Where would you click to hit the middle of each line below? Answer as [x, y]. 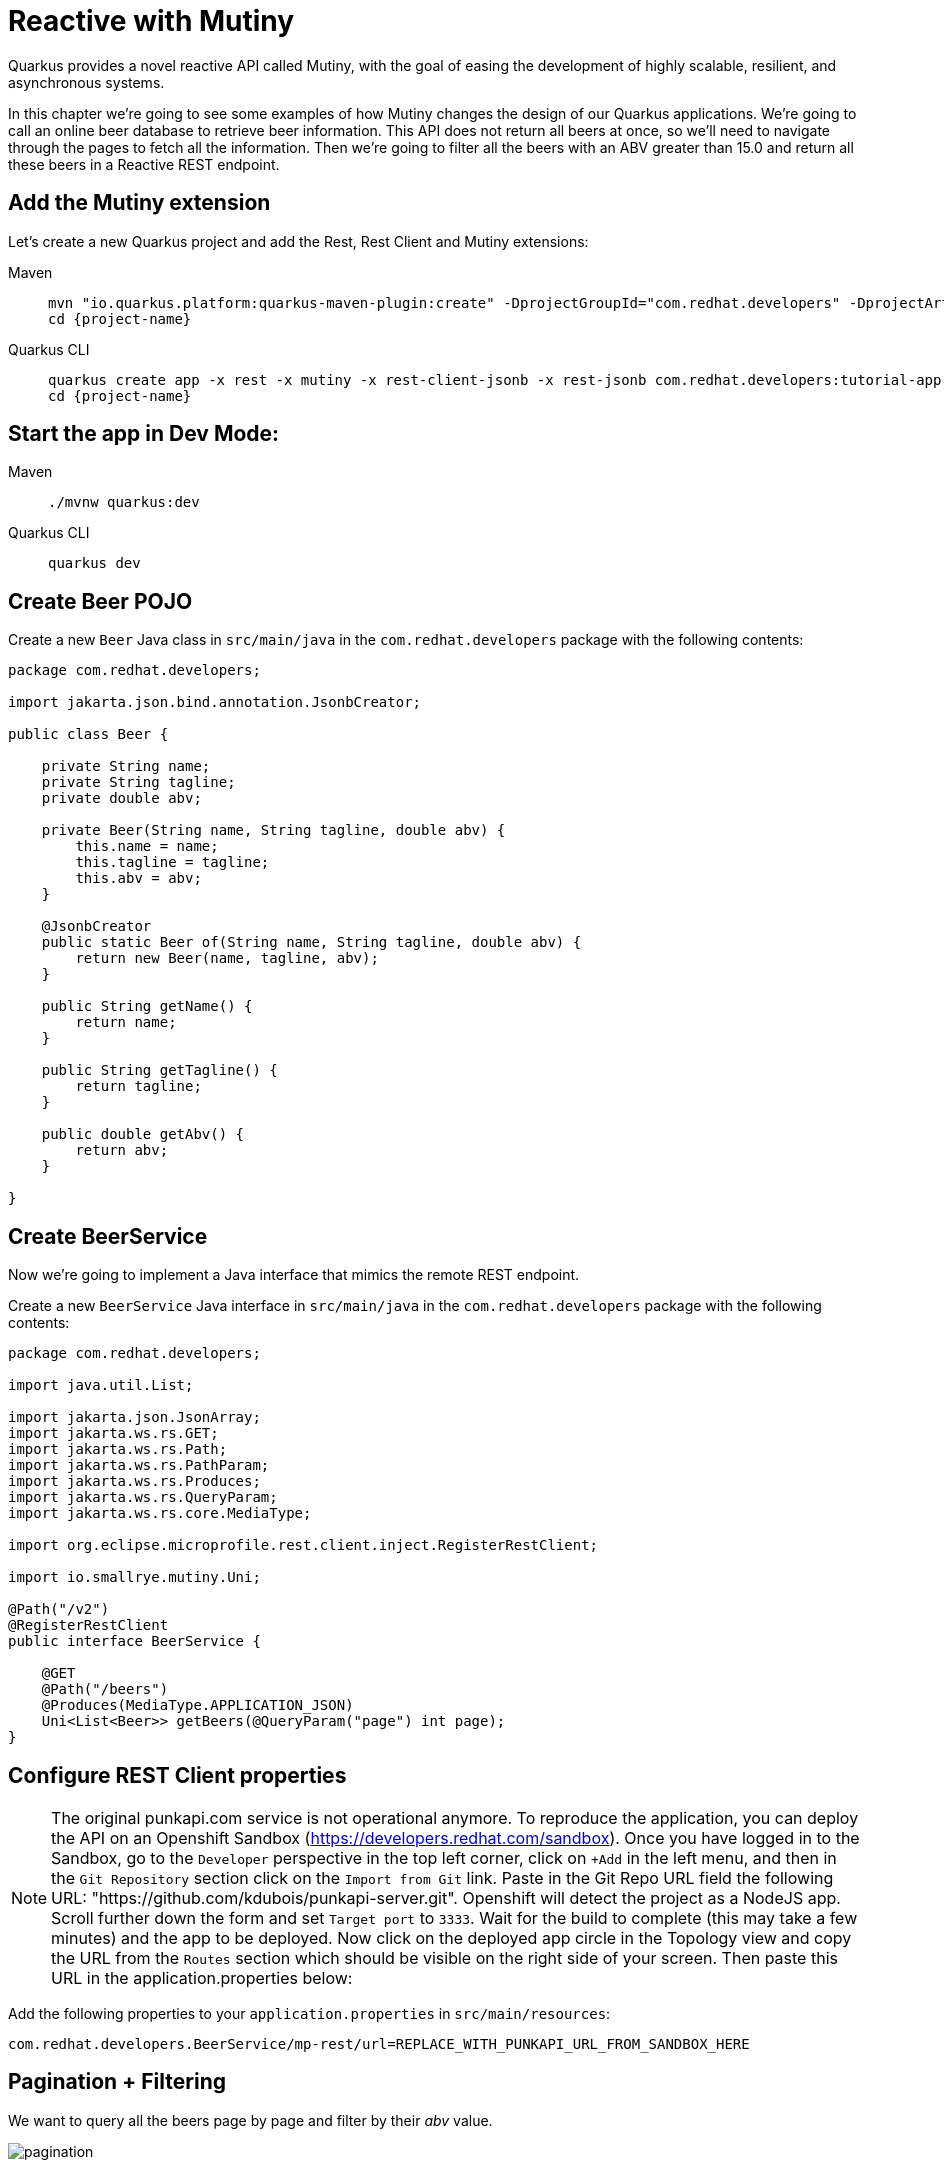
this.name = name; [147, 846]
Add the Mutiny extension [139, 203]
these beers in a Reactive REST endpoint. [144, 164]
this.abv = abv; [138, 878]
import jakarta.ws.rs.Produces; [134, 1481]
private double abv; [121, 798]
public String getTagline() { [159, 1070]
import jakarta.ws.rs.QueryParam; [143, 1497]
